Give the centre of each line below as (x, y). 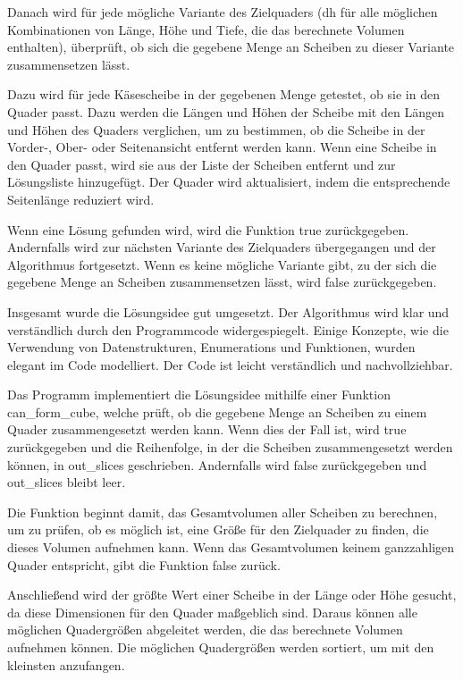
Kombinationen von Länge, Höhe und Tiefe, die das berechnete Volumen (206, 29)
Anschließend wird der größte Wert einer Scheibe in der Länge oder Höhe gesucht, (232, 595)
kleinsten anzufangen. (66, 664)
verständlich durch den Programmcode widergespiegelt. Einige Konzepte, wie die (228, 329)
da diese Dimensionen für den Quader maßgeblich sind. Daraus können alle (212, 612)
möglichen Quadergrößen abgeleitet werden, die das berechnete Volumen (205, 630)
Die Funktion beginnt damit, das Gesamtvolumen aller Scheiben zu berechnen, (223, 512)
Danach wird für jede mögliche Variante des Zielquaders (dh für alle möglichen (223, 12)
